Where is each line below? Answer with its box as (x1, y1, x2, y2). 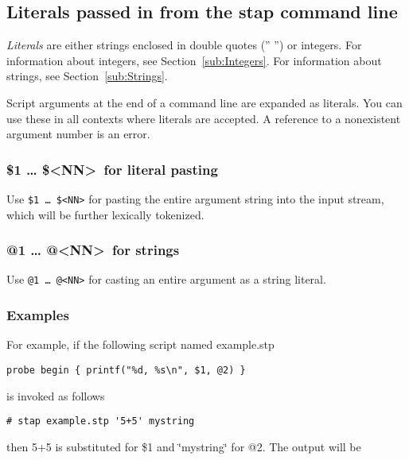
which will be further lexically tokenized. (6, 206, 204, 222)
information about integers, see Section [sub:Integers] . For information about (6, 52, 382, 68)
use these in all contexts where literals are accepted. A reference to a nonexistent (6, 110, 401, 126)
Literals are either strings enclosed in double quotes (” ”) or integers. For (6, 37, 362, 53)
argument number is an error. (6, 126, 150, 142)
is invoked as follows (6, 387, 105, 404)
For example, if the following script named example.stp (6, 336, 275, 353)
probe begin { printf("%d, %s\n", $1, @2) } (6, 364, 246, 376)
